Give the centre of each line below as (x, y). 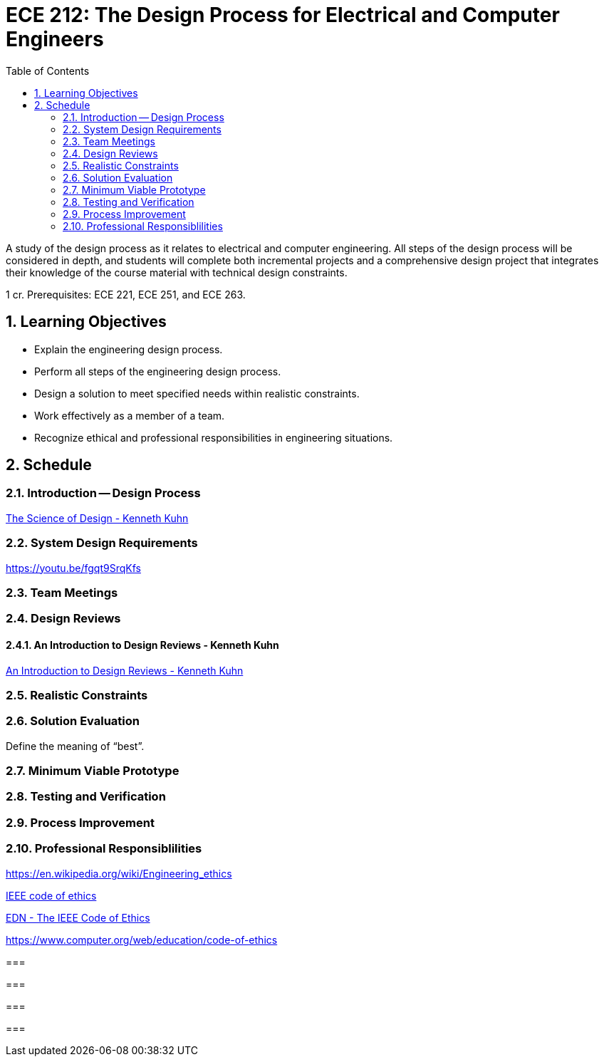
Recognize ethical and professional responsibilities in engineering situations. (214, 437)
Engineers (55, 39)
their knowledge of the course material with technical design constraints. (177, 272)
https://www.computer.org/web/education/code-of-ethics (142, 939)
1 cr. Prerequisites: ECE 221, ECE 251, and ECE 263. (126, 294)
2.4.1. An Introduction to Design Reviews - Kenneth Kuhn (142, 645)
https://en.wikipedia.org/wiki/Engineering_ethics (119, 873)
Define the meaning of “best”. (75, 746)
